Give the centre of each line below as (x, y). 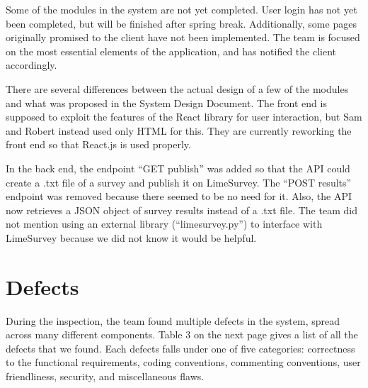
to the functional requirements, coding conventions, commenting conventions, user (183, 362)
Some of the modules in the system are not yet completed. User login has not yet (182, 9)
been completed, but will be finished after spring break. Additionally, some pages (181, 23)
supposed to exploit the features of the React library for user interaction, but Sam (184, 117)
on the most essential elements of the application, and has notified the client (171, 51)
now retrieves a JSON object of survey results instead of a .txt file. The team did (182, 210)
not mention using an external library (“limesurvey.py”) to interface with (164, 224)
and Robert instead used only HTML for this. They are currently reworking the (179, 130)
